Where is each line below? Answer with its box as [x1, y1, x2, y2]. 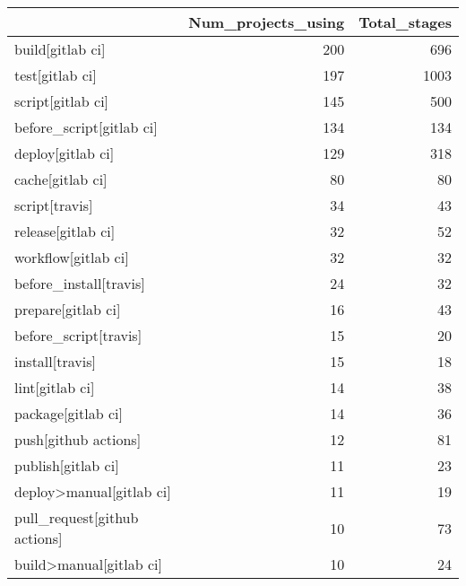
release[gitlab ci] [14, 221, 116, 241]
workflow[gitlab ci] [14, 247, 129, 267]
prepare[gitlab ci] [14, 299, 121, 319]
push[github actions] [14, 429, 142, 450]
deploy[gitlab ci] [14, 143, 115, 163]
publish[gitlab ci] [14, 455, 119, 476]
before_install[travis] [14, 273, 145, 293]
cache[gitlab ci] [14, 169, 108, 189]
